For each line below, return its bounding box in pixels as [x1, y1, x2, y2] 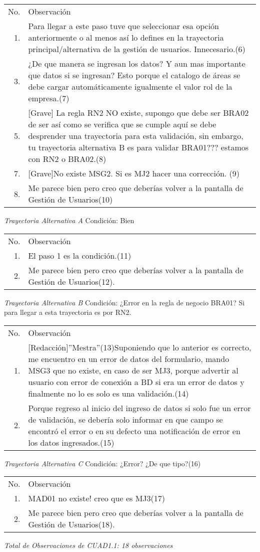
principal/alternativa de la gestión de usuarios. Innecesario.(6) [28, 43, 245, 55]
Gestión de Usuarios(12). [28, 275, 115, 287]
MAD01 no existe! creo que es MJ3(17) [28, 492, 165, 504]
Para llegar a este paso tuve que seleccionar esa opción [28, 20, 219, 32]
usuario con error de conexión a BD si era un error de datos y [28, 376, 244, 388]
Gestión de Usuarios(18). [28, 518, 115, 530]
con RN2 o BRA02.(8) [28, 153, 106, 164]
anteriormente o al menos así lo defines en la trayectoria [28, 32, 224, 43]
